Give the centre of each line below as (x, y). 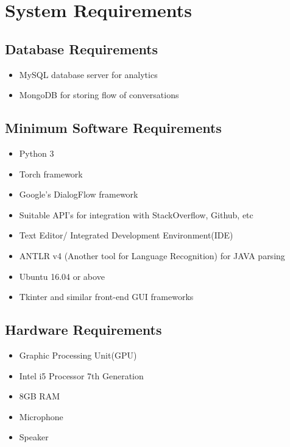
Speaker (34, 437)
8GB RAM (40, 396)
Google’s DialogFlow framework (79, 194)
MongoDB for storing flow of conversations (99, 95)
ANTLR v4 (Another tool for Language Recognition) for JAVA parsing (152, 255)
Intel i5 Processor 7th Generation (81, 375)
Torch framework (51, 173)
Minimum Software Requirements (113, 128)
